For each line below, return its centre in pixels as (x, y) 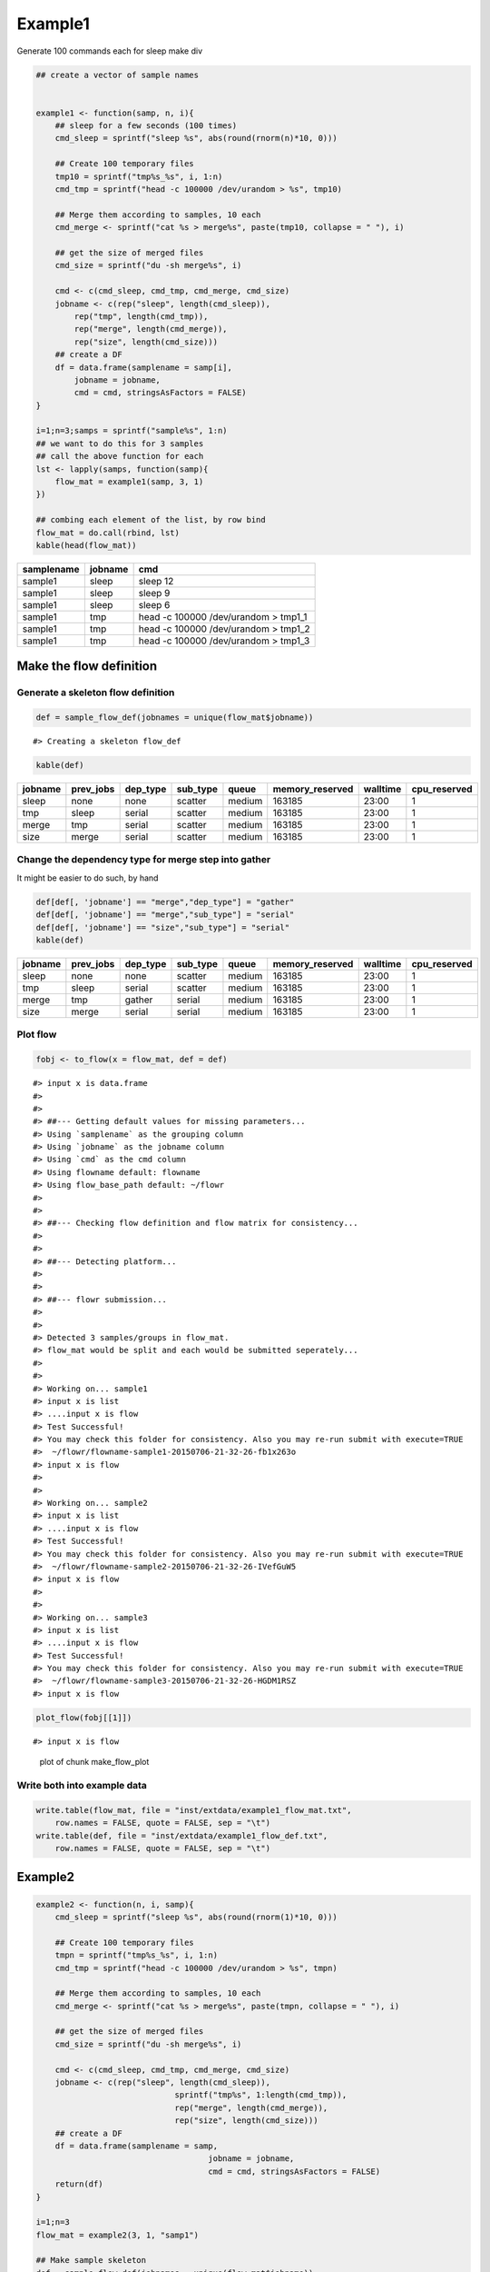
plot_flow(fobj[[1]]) (84, 1717)
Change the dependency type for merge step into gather (144, 860)
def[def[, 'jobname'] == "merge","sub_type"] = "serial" (165, 915)
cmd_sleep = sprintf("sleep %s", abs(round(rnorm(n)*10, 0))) (196, 138)
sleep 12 (156, 581)
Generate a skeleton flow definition (96, 693)
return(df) (79, 2184)
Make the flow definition (87, 667)
